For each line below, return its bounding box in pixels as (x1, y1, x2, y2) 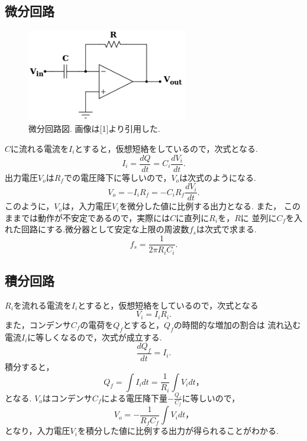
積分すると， (5, 361, 54, 373)
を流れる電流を (13, 299, 72, 311)
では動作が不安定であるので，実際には (21, 211, 170, 223)
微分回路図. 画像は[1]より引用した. (28, 122, 160, 135)
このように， (5, 200, 54, 212)
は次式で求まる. (196, 223, 257, 235)
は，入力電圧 (62, 200, 112, 212)
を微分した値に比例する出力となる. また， (119, 200, 282, 212)
